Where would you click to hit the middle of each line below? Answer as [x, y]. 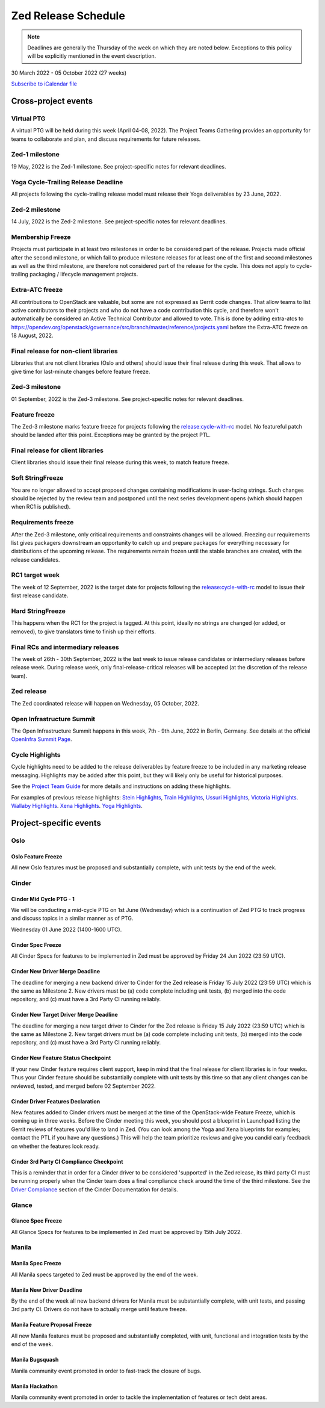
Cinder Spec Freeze [36, 944]
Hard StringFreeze [39, 611]
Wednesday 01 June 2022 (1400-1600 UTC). [67, 929]
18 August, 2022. [32, 336]
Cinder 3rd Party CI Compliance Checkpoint [67, 1161]
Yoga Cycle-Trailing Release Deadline [67, 182]
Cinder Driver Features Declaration [56, 1101]
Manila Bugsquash [35, 1360]
